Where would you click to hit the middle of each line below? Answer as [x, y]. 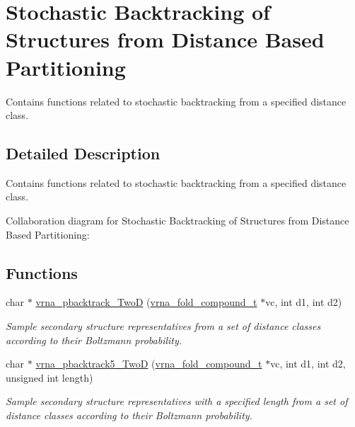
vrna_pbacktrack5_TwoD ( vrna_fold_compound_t [149, 364]
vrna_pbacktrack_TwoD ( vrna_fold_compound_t [146, 302]
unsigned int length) [50, 377]
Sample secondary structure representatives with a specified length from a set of [177, 401]
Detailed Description [83, 153]
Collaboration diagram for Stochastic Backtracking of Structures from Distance [177, 221]
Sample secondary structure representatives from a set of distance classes [163, 326]
